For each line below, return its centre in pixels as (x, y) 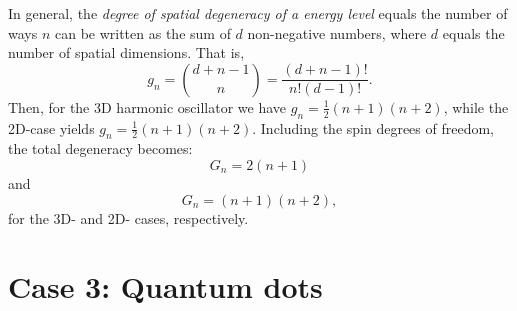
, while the (476, 106)
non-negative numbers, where (337, 32)
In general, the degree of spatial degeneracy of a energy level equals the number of (258, 13)
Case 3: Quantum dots (165, 286)
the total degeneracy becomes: (100, 148)
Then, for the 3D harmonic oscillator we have (147, 106)
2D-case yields (51, 127)
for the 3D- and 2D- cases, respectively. (128, 217)
